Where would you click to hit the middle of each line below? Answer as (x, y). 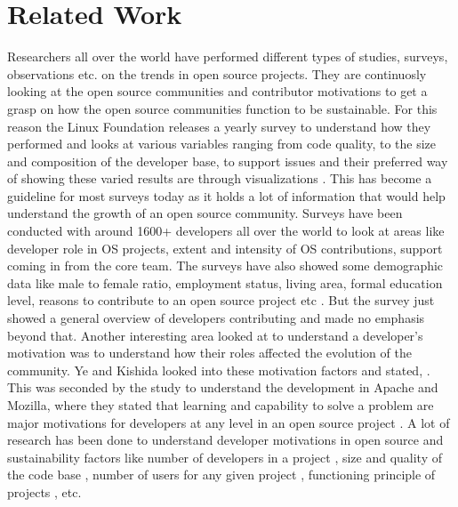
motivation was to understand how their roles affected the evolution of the (209, 353)
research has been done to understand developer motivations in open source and (225, 440)
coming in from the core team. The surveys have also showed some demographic (225, 266)
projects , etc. (44, 491)
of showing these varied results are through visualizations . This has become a (220, 178)
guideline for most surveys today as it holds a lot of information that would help (226, 195)
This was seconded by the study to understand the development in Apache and (223, 387)
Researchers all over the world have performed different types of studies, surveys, (228, 56)
